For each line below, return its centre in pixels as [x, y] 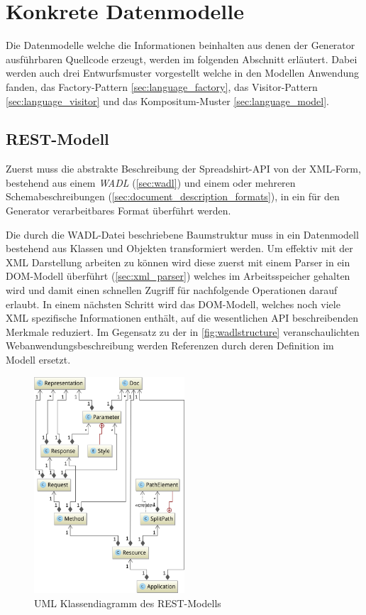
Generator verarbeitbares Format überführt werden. [118, 211]
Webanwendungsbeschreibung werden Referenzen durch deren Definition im [170, 345]
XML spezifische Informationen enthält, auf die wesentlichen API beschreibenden [182, 318]
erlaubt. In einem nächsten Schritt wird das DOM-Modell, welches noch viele [173, 304]
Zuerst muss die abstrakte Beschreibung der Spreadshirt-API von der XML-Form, [183, 169]
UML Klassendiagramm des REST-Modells [128, 603]
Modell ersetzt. [38, 360]
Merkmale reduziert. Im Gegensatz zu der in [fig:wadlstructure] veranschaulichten [183, 331]
